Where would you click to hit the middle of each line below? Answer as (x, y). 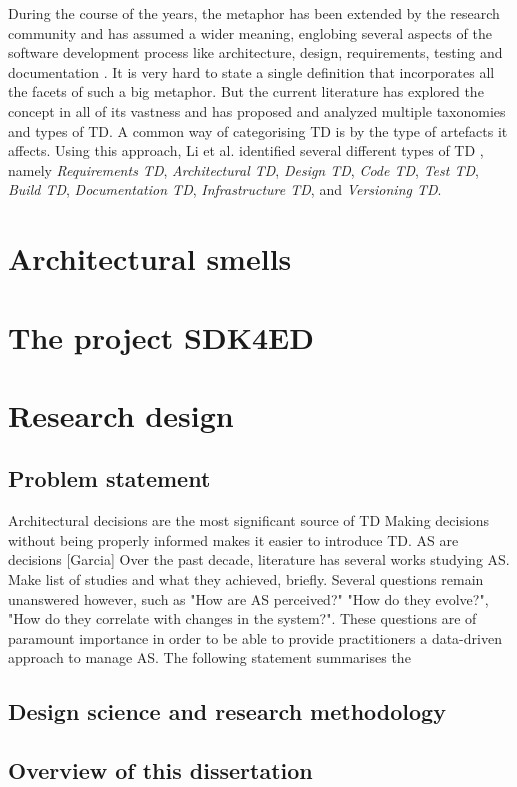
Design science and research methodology (227, 711)
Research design (121, 414)
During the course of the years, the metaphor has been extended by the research (254, 13)
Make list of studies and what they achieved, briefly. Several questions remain (246, 579)
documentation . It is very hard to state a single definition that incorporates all (251, 71)
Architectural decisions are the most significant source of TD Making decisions (249, 520)
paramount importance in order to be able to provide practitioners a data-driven (255, 637)
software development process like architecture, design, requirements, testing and (255, 52)
